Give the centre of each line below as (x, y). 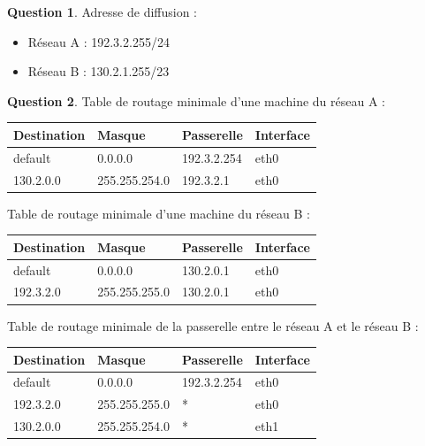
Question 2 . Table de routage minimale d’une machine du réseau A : (197, 100)
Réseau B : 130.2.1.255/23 (99, 71)
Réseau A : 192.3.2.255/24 (99, 41)
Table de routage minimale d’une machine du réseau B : (159, 213)
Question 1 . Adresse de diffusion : (102, 12)
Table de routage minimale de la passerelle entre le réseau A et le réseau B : (213, 325)
